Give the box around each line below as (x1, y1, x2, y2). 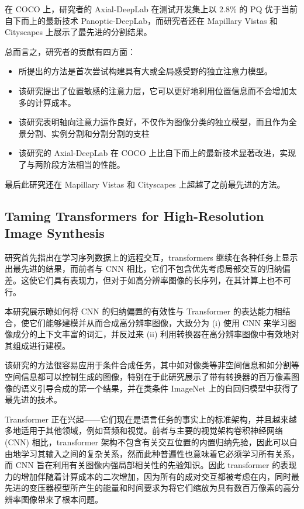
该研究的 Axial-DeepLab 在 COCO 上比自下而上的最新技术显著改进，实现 (18, 147, 296, 159)
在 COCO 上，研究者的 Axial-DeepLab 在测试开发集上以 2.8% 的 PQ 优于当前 (5, 3, 298, 15)
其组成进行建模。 (5, 339, 70, 351)
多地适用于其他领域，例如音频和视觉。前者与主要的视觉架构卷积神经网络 (5, 424, 283, 437)
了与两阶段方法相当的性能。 (18, 158, 125, 170)
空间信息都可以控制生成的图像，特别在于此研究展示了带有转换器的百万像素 (5, 371, 291, 383)
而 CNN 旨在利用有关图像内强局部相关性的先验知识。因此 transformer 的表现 (5, 459, 297, 471)
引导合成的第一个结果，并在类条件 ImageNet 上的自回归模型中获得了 (37, 382, 299, 394)
